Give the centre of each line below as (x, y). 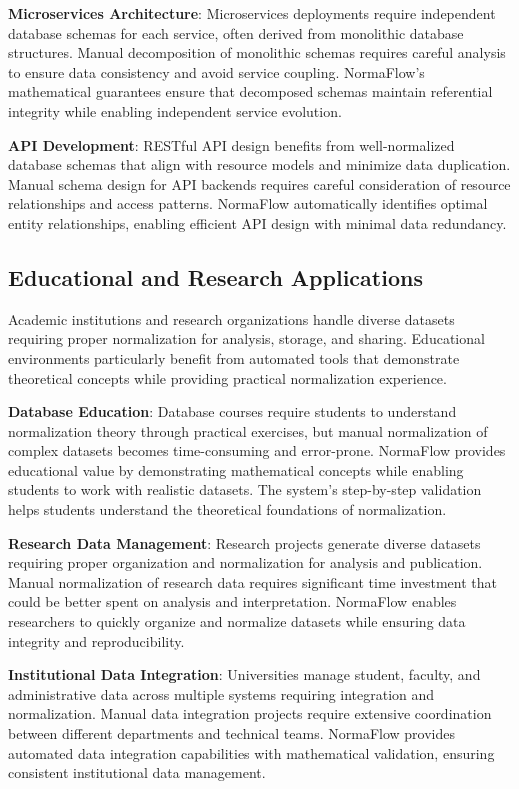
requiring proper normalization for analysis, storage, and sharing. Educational (246, 338)
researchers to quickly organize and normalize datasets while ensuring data (237, 621)
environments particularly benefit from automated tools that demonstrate (234, 357)
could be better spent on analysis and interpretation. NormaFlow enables (232, 601)
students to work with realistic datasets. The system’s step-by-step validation (245, 489)
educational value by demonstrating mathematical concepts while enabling (236, 469)
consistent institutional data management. (137, 772)
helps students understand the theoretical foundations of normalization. (227, 509)
